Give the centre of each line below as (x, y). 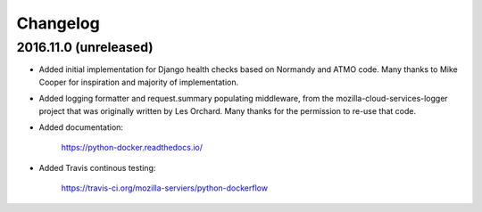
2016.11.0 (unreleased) (85, 47)
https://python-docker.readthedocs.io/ (132, 148)
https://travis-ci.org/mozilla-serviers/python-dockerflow (164, 188)
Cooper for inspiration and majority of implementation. (139, 82)
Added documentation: (81, 127)
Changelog (58, 23)
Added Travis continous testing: (97, 167)
